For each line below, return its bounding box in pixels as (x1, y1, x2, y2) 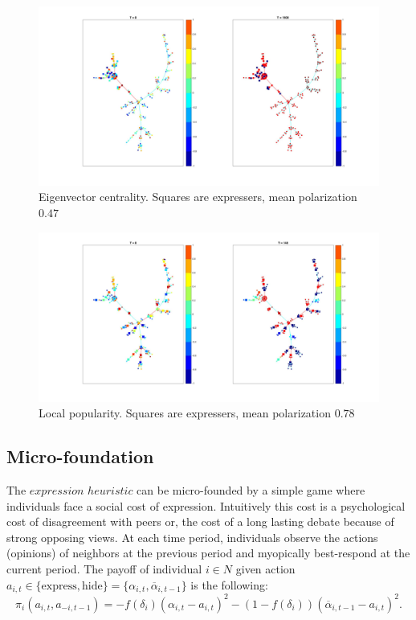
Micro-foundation (6, 444, 154, 469)
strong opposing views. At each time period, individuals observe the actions (6, 528, 378, 545)
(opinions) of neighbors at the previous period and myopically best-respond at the (6, 544, 410, 561)
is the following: (190, 576, 268, 593)
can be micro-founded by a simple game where (137, 482, 365, 499)
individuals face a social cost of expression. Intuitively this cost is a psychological (6, 497, 406, 514)
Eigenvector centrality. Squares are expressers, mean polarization (39, 188, 357, 205)
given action (235, 560, 296, 577)
